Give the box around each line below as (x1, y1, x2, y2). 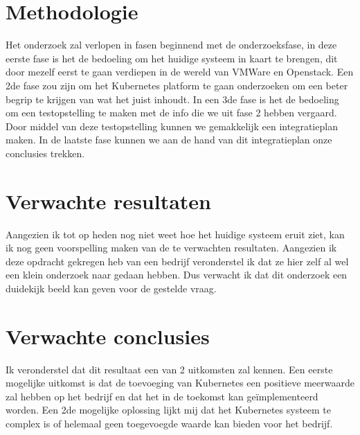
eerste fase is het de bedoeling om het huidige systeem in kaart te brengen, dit (6, 51, 338, 65)
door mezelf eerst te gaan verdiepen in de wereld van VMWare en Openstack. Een (6, 64, 354, 79)
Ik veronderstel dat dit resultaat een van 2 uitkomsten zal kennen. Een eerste (6, 362, 333, 376)
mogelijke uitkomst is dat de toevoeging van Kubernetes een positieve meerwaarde (6, 375, 354, 390)
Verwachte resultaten (6, 186, 211, 215)
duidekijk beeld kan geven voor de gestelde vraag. (6, 281, 217, 295)
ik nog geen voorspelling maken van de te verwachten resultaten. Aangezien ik (6, 240, 337, 255)
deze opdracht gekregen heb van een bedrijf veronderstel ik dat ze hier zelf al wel (6, 254, 349, 268)
